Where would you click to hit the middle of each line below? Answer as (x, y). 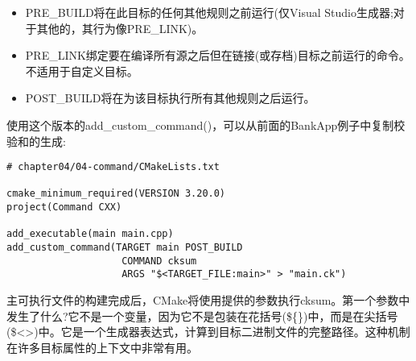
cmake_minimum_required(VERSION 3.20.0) (116, 194)
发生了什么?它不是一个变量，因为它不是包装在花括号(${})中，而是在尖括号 (202, 315)
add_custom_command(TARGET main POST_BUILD (125, 248)
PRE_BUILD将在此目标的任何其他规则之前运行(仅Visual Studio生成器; (209, 12)
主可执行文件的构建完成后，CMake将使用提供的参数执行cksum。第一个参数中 (208, 300)
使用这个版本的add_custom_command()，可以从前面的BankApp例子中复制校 (206, 124)
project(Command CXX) (64, 207)
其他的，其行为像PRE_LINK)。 (120, 28)
